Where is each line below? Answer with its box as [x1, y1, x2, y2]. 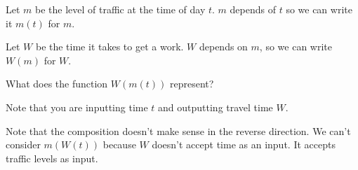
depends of [230, 2, 276, 16]
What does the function [6, 76, 108, 91]
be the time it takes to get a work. [35, 39, 184, 54]
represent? [170, 76, 214, 91]
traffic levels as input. [6, 150, 98, 165]
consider [6, 137, 41, 152]
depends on [199, 39, 248, 54]
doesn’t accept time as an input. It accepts [152, 137, 336, 152]
